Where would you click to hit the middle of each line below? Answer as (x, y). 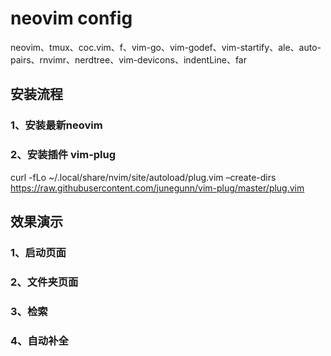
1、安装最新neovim (56, 125)
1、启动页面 (38, 252)
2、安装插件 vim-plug (63, 155)
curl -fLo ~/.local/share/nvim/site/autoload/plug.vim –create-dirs (143, 177)
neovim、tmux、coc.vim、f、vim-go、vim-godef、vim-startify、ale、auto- (166, 47)
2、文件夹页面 (44, 282)
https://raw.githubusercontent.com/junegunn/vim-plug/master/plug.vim (157, 188)
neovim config (71, 18)
